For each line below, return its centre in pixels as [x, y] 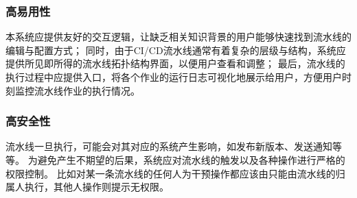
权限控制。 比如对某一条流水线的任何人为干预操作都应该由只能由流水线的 [171, 173]
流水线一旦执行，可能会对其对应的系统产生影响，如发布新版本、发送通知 [169, 146]
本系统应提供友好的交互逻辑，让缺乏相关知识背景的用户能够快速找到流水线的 [178, 37]
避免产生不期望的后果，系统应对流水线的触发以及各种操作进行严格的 [191, 160]
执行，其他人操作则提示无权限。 [96, 187]
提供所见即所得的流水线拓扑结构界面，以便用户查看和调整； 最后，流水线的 [175, 63]
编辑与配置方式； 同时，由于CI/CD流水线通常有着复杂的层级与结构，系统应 [176, 50]
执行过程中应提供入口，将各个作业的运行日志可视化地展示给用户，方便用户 [174, 77]
